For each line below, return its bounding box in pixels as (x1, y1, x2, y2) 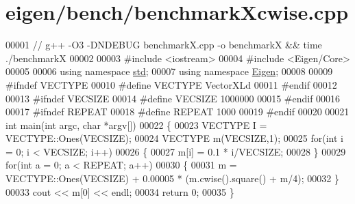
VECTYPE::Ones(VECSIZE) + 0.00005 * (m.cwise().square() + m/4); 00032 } (5, 171, 339, 186)
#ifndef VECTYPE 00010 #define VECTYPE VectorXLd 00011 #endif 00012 (5, 77, 337, 91)
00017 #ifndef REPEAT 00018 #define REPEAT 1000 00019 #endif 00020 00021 (5, 104, 350, 119)
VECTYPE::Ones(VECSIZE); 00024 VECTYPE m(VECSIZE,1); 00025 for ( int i (5, 131, 343, 145)
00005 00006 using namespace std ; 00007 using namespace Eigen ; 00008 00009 (5, 64, 333, 78)
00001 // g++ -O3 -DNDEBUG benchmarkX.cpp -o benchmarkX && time (5, 38, 322, 52)
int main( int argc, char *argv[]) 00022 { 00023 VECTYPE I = (5, 117, 267, 132)
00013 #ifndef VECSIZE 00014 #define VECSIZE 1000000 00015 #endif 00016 (5, 91, 341, 105)
